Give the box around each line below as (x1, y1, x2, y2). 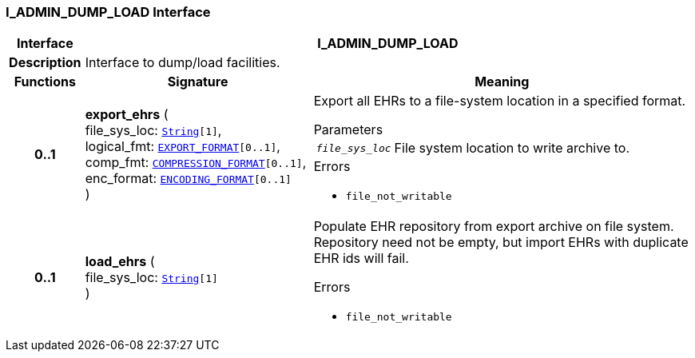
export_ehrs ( (85, 105, 169, 122)
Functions (14, 74, 76, 90)
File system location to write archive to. (394, 140, 630, 157)
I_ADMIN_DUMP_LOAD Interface (6, 4, 211, 20)
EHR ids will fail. (313, 250, 409, 267)
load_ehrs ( (85, 253, 155, 269)
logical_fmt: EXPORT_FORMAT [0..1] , (85, 137, 280, 154)
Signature (167, 74, 228, 90)
